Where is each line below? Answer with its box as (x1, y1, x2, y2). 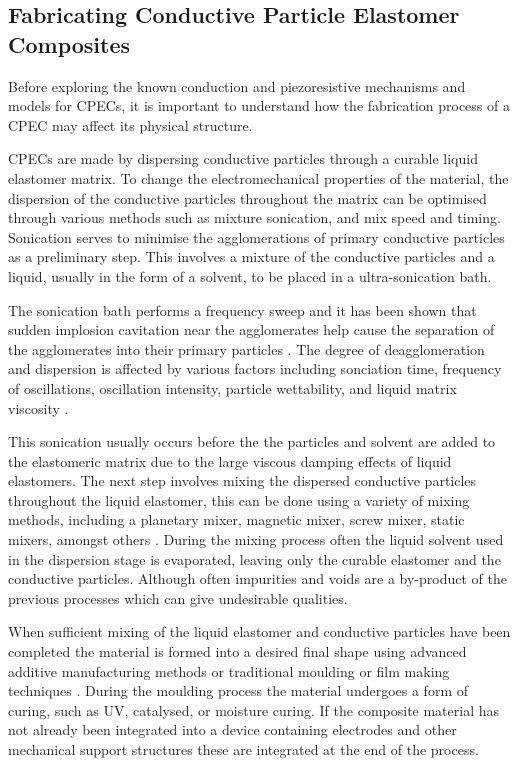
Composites (8, 28, 131, 59)
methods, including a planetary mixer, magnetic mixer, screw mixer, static (8, 509, 465, 530)
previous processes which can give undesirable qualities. (8, 587, 348, 608)
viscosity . (8, 397, 69, 418)
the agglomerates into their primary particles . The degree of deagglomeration (8, 338, 485, 359)
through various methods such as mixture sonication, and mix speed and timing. (8, 207, 501, 228)
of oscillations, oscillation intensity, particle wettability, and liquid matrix (8, 377, 457, 398)
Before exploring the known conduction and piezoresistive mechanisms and (8, 75, 466, 96)
